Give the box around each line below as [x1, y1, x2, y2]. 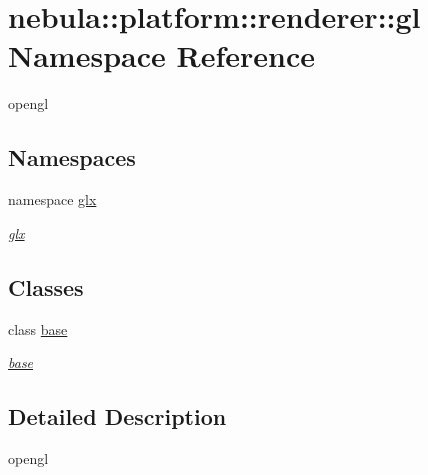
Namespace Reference [8, 35, 315, 76]
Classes [8, 271, 84, 302]
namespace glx [8, 189, 97, 210]
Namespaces [8, 142, 136, 173]
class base [8, 318, 68, 339]
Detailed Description [8, 401, 227, 432]
